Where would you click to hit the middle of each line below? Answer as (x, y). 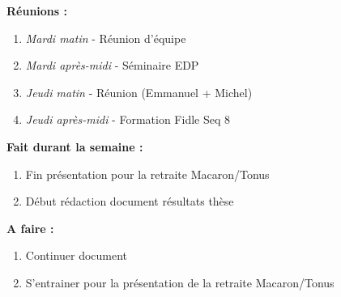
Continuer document (77, 255)
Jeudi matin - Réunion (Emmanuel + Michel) (139, 92)
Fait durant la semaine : (75, 146)
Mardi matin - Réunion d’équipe (106, 38)
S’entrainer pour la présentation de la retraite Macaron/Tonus (180, 282)
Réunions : (37, 11)
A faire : (30, 228)
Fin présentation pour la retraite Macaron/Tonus (147, 174)
